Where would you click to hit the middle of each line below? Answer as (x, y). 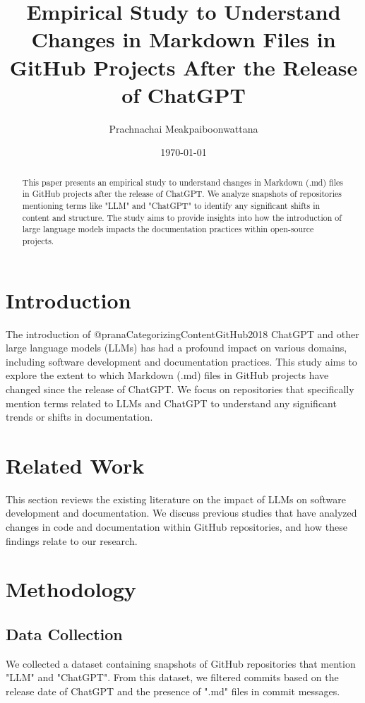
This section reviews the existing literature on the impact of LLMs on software (176, 499)
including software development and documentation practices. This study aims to (181, 361)
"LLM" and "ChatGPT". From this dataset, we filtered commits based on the (172, 677)
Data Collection (64, 633)
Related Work (75, 465)
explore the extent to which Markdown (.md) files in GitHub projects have (167, 375)
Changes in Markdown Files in (184, 39)
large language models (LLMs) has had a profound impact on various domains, (176, 348)
